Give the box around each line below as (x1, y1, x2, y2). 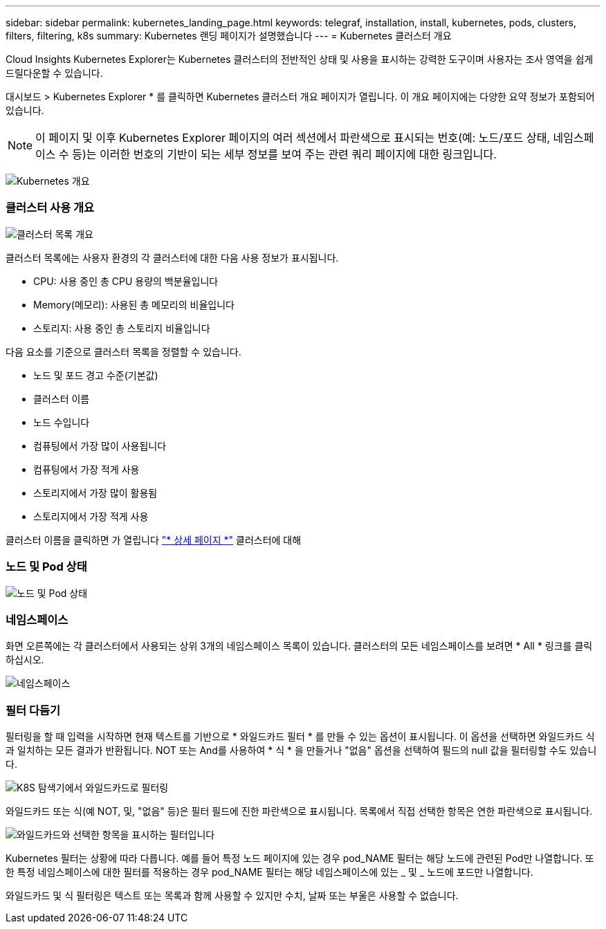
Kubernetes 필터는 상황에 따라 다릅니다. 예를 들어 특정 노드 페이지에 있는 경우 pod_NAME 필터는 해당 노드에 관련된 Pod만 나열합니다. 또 (6, 852, 594, 864)
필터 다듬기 (6, 703, 61, 717)
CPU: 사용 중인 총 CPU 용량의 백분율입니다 (33, 275, 219, 287)
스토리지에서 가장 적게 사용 (33, 510, 149, 522)
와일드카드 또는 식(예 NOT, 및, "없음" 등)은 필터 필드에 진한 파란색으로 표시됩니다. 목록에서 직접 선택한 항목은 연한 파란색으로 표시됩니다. (6, 805, 593, 817)
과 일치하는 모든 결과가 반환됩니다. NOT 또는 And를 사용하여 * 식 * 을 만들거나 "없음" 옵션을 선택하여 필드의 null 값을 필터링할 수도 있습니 (6, 744, 597, 756)
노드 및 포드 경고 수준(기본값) (33, 369, 158, 381)
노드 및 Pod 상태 (6, 560, 87, 574)
